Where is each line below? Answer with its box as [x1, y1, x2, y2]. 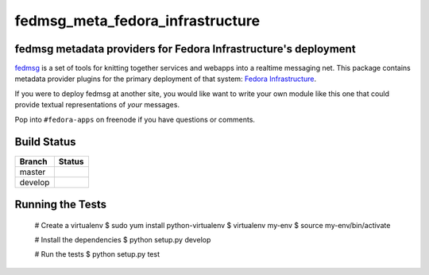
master [19, 166, 46, 177]
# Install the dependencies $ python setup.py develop [34, 234, 211, 244]
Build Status [14, 135, 76, 149]
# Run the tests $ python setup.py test [34, 250, 160, 259]
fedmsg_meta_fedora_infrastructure [14, 12, 261, 29]
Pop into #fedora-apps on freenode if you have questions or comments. [14, 114, 256, 124]
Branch [19, 156, 48, 167]
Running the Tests [14, 197, 107, 211]
